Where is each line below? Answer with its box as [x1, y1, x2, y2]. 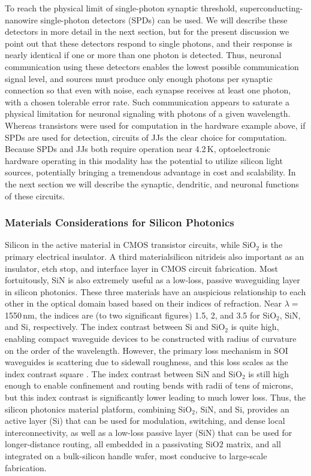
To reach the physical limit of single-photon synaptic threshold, [5, 2, 237, 14]
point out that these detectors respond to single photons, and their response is [5, 37, 292, 49]
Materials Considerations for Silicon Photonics [5, 215, 234, 230]
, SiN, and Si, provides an [195, 402, 289, 415]
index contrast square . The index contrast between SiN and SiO [5, 367, 242, 380]
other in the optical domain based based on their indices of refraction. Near [5, 297, 282, 310]
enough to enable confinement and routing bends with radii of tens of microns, [5, 379, 294, 392]
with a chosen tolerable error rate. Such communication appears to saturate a [5, 95, 289, 108]
